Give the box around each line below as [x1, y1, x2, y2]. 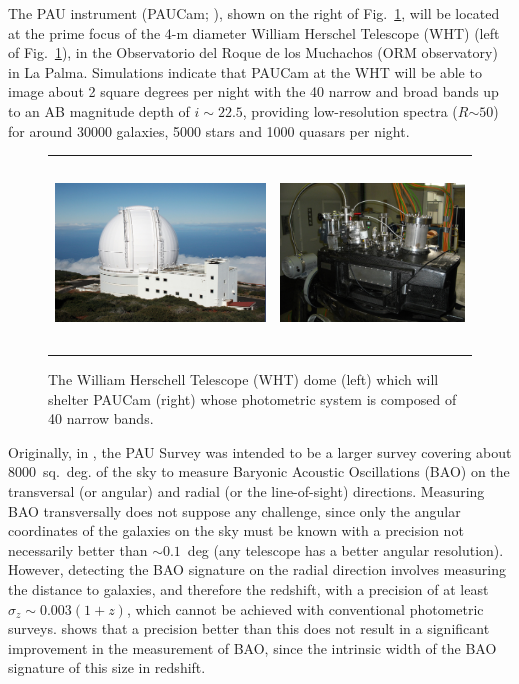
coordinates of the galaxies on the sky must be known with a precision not [8, 520, 464, 541]
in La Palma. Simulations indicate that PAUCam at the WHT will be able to [8, 61, 482, 82]
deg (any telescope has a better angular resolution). [187, 539, 504, 560]
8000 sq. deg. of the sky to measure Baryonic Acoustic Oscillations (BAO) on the [8, 461, 510, 482]
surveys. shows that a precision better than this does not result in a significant [8, 618, 490, 639]
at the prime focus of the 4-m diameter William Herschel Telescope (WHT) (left [8, 22, 500, 43]
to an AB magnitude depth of [8, 100, 190, 121]
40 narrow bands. [48, 408, 154, 429]
